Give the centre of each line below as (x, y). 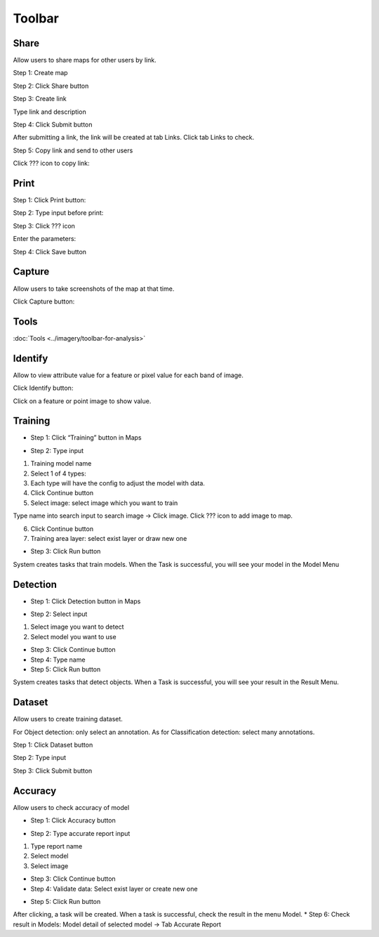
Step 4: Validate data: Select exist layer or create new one (114, 889)
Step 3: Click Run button (66, 551)
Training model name (61, 464)
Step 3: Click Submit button (53, 771)
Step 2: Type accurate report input (80, 833)
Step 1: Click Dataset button (53, 745)
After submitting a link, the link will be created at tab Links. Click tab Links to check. (134, 138)
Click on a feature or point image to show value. (82, 401)
